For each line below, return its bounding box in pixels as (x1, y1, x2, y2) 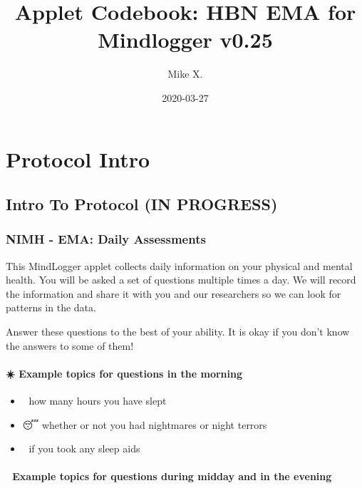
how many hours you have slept (29, 393, 167, 408)
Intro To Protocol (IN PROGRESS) (6, 193, 278, 215)
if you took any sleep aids (29, 441, 140, 456)
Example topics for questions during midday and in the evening (12, 469, 332, 484)
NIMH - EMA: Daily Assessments (6, 230, 206, 248)
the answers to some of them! (6, 338, 134, 353)
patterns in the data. (6, 300, 96, 315)
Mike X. (167, 66, 203, 81)
